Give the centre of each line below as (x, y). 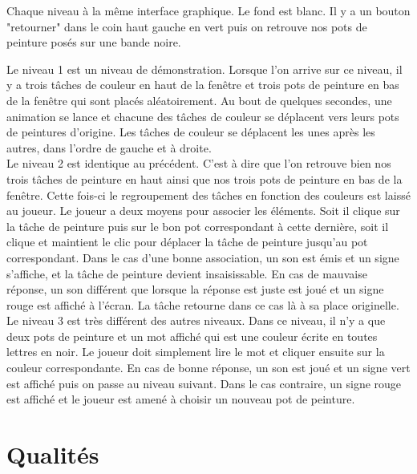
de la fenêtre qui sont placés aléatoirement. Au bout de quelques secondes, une (199, 100)
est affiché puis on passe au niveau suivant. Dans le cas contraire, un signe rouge (204, 383)
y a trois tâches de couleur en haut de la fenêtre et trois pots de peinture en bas (203, 85)
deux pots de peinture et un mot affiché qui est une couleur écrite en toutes (192, 336)
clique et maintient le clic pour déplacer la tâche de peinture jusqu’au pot (187, 242)
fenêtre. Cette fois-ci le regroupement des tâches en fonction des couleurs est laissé (208, 194)
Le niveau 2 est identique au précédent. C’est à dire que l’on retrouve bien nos (199, 163)
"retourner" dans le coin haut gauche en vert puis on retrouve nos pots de (187, 26)
